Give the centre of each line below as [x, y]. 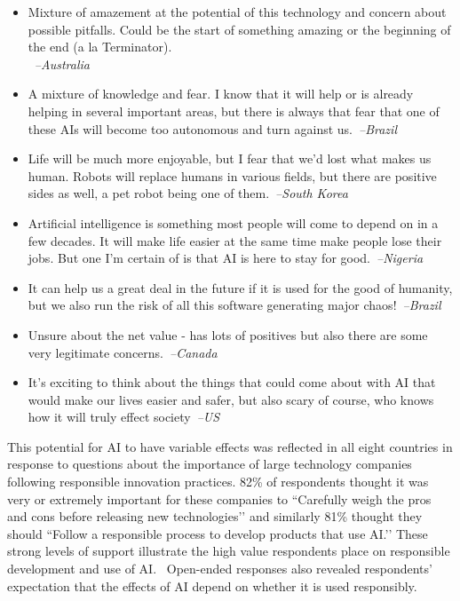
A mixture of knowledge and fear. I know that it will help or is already [221, 94]
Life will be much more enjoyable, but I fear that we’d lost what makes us [230, 158]
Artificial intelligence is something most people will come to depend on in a [233, 222]
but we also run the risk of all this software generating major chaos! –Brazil [234, 305]
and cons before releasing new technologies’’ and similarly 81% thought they [215, 516]
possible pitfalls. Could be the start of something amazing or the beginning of [239, 29]
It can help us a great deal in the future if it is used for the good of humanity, [240, 287]
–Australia [62, 63]
